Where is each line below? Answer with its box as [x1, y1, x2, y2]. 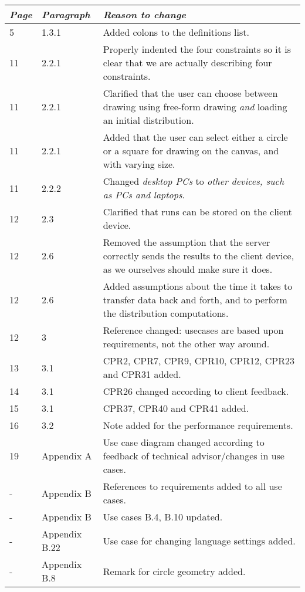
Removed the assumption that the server [103, 235, 270, 249]
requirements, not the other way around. [103, 337, 270, 350]
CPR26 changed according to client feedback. [103, 384, 289, 398]
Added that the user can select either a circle [103, 130, 288, 144]
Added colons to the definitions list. [103, 25, 249, 39]
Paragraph [42, 8, 90, 21]
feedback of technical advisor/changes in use [103, 449, 284, 462]
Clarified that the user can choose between [103, 86, 278, 100]
